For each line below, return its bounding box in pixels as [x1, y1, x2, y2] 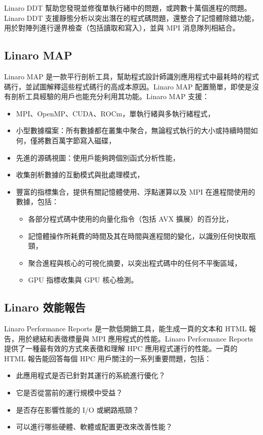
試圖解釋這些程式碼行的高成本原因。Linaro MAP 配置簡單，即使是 [32, 81, 252, 91]
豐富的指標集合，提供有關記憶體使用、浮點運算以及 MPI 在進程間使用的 [16, 186, 255, 197]
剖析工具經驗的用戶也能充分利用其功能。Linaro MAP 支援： [11, 91, 210, 102]
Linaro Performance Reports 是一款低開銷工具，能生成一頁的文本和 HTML [4, 323, 247, 334]
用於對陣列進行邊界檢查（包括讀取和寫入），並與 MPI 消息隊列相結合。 [4, 22, 240, 33]
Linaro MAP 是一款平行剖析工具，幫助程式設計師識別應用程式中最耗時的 [4, 71, 245, 81]
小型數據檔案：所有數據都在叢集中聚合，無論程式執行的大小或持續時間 [16, 125, 251, 136]
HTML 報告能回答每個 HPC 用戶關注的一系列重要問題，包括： [4, 353, 212, 363]
